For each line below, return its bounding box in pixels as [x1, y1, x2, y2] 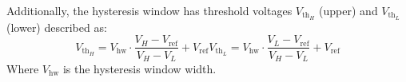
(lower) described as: [6, 18, 107, 35]
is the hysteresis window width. [62, 60, 217, 76]
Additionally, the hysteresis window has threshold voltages [6, 2, 293, 18]
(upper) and [319, 2, 378, 18]
